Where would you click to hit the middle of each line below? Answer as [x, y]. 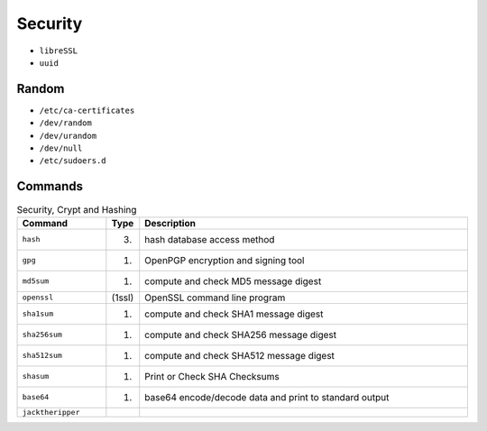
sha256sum [42, 335]
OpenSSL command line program [215, 298]
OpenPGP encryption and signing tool [225, 260]
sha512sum [42, 356]
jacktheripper [51, 412]
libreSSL [59, 50]
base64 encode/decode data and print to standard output [267, 397]
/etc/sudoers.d [73, 161]
